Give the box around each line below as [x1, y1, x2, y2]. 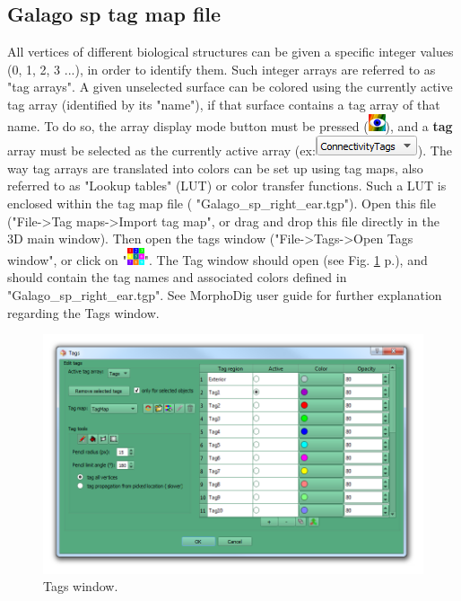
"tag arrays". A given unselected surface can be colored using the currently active [7, 77, 453, 96]
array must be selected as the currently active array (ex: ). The [7, 141, 452, 160]
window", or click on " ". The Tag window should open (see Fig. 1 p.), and [7, 250, 428, 269]
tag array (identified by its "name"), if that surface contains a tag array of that [7, 94, 440, 113]
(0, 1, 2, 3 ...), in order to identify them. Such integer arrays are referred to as [7, 59, 436, 78]
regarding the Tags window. [7, 303, 160, 322]
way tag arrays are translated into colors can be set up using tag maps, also [7, 158, 423, 177]
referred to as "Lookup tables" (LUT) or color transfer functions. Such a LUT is [7, 176, 447, 195]
